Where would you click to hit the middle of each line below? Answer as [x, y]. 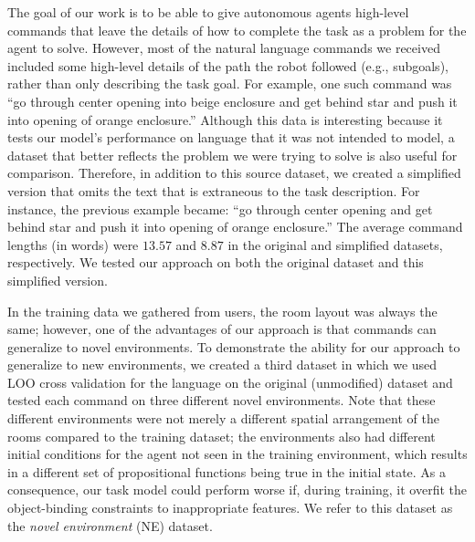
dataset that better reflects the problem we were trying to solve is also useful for [232, 155]
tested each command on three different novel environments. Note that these [222, 400]
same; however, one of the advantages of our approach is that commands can [222, 329]
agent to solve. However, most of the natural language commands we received [224, 48]
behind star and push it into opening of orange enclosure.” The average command [235, 227]
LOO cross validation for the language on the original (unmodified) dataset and [230, 382]
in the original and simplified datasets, [335, 244]
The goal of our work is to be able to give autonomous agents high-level [208, 12]
